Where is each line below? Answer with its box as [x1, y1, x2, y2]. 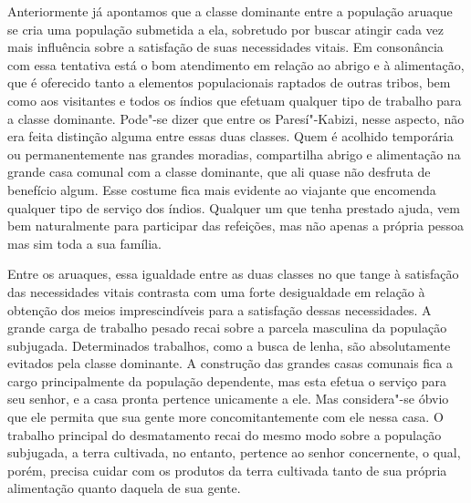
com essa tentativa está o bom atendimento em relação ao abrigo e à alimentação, [7, 55, 465, 74]
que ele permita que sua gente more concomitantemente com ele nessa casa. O [7, 407, 444, 426]
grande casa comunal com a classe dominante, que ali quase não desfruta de [7, 162, 431, 181]
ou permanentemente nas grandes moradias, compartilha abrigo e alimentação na [7, 144, 461, 163]
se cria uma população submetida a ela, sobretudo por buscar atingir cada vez [7, 19, 445, 38]
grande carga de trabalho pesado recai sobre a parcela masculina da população [7, 318, 447, 337]
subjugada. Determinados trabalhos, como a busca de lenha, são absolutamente [7, 335, 451, 354]
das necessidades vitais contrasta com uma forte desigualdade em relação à [7, 282, 425, 301]
